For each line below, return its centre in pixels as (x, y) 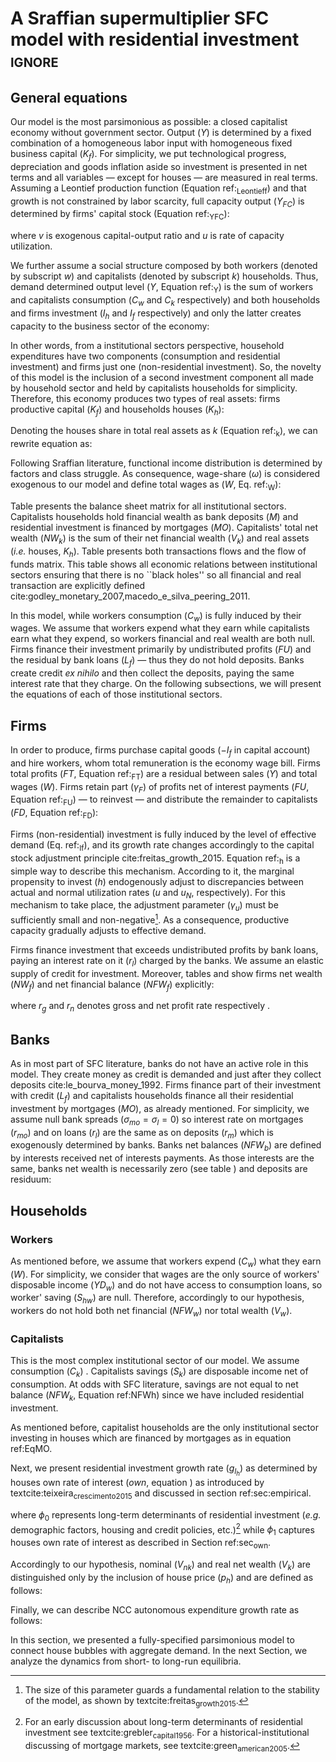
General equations (69, 97)
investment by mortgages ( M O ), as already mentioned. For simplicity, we (160, 1108)
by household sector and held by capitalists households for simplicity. (154, 388)
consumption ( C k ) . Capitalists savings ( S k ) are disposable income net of (159, 1372)
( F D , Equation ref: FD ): (54, 814)
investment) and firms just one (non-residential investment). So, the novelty (166, 366)
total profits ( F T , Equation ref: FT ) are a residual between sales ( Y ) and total (164, 774)
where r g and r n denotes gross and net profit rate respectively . (140, 1007)
